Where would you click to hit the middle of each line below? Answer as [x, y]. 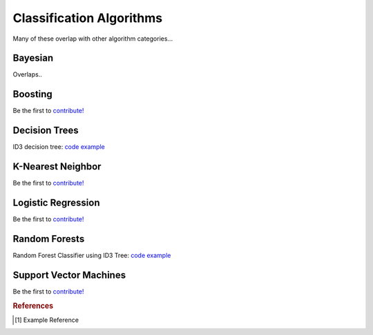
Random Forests [49, 239]
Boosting [33, 94]
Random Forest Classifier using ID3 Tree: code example [92, 255]
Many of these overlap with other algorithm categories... [93, 39]
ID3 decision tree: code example [59, 147]
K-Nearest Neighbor [57, 166]
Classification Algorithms [88, 18]
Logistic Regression [56, 202]
